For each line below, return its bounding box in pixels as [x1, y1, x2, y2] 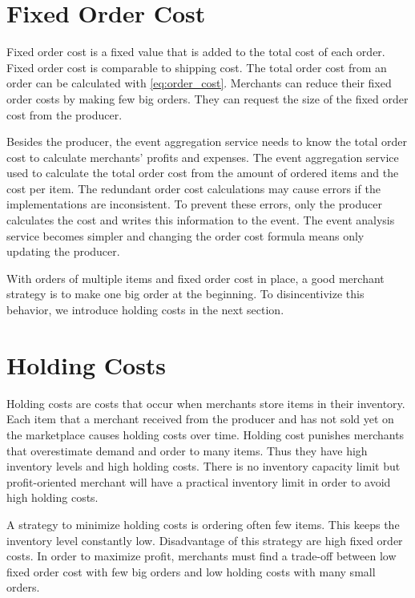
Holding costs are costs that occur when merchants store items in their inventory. [6, 394, 405, 411]
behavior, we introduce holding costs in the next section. [6, 301, 284, 318]
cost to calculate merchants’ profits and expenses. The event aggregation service [6, 148, 399, 165]
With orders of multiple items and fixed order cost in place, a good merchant [6, 269, 385, 286]
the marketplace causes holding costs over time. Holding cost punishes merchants [6, 426, 405, 442]
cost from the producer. [6, 106, 123, 123]
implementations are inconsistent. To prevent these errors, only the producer [6, 196, 382, 212]
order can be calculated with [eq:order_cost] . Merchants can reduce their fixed [6, 75, 392, 91]
